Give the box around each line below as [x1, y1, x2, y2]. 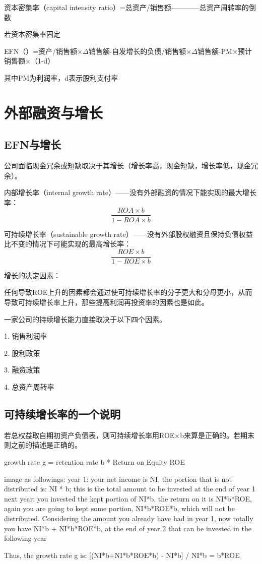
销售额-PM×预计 [197, 45, 252, 56]
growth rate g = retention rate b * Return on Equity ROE [4, 456, 185, 467]
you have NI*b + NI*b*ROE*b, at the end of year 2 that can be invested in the [4, 523, 251, 533]
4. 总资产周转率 [4, 381, 54, 392]
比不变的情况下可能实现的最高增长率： [4, 238, 131, 249]
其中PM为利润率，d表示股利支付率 [4, 72, 118, 83]
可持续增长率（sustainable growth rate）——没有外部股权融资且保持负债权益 [4, 228, 253, 239]
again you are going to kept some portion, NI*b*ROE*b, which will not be [4, 503, 235, 514]
